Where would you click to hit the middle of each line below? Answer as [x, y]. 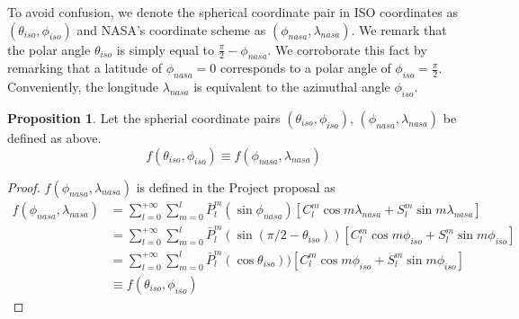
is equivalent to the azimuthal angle [292, 87]
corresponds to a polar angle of [305, 68]
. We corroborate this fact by [347, 49]
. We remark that [399, 29]
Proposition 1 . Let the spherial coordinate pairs [144, 117]
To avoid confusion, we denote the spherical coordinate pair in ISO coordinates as [233, 12]
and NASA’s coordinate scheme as [171, 29]
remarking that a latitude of [85, 68]
